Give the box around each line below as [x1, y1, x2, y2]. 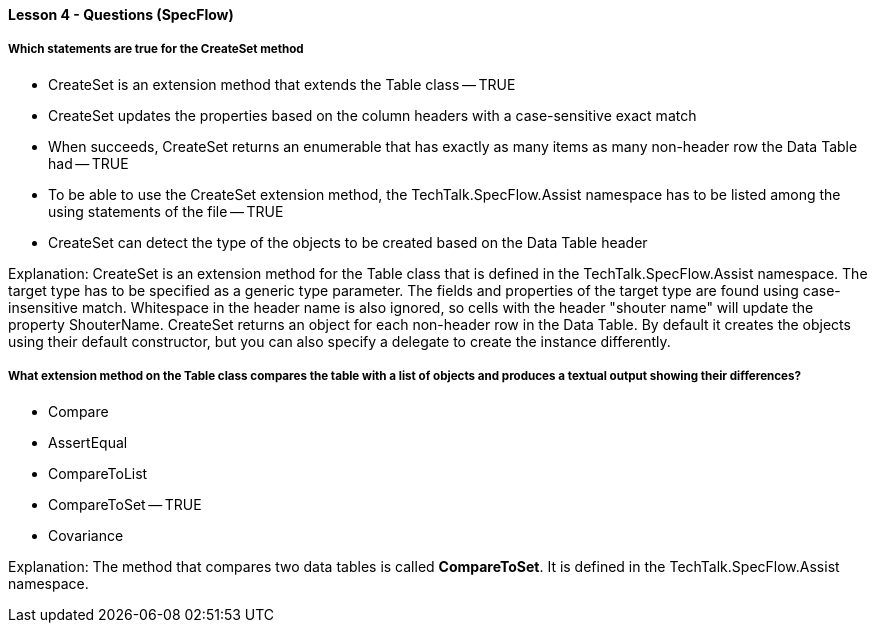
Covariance [48, 526, 124, 544]
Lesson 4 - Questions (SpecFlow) [8, 6, 234, 23]
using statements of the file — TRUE [48, 202, 284, 220]
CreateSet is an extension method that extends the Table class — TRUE [48, 75, 516, 93]
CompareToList [48, 464, 148, 482]
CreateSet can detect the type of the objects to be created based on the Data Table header [48, 233, 648, 251]
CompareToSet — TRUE [48, 495, 202, 513]
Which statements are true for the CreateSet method [8, 42, 304, 57]
